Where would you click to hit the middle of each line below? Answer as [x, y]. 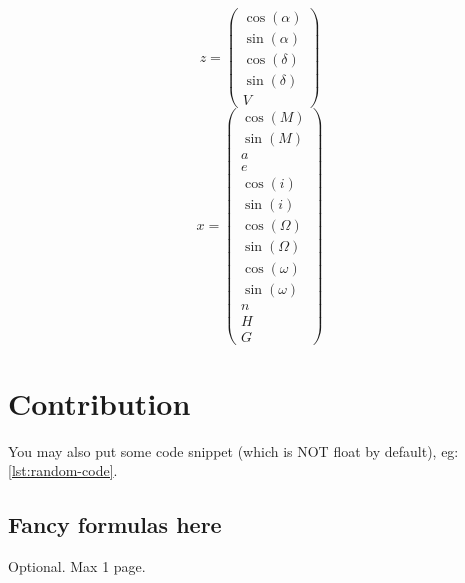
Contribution [99, 402]
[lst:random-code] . [63, 470]
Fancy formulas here [115, 524]
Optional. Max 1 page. [77, 566]
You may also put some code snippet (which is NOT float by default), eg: [233, 450]
